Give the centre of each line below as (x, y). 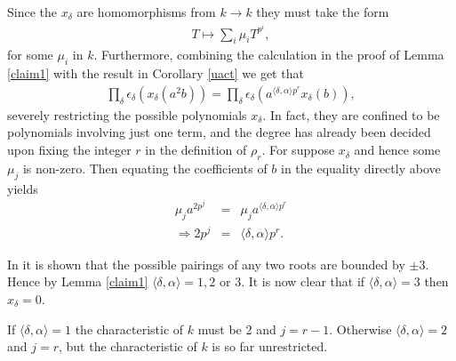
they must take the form (323, 12)
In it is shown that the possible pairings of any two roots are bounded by (206, 264)
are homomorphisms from (146, 12)
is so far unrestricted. (270, 346)
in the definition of (196, 150)
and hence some (397, 150)
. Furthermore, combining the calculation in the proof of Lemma (269, 55)
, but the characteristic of (128, 346)
